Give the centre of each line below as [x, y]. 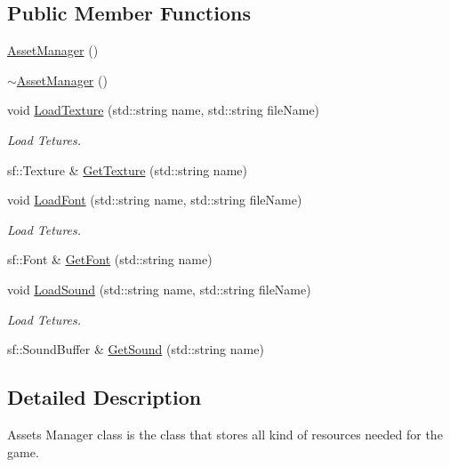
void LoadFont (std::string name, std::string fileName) [155, 200]
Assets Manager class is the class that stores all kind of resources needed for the [225, 434]
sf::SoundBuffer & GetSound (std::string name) [136, 349]
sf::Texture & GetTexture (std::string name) [127, 169]
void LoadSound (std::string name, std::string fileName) [159, 289]
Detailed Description [104, 397]
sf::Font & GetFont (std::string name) [110, 259]
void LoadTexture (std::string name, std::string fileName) [164, 110]
